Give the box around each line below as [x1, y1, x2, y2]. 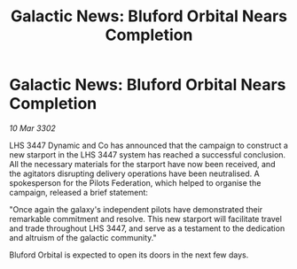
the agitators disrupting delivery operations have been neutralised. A [9, 168, 260, 179]
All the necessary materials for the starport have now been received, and [9, 158, 276, 169]
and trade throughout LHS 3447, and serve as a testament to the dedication [9, 223, 285, 234]
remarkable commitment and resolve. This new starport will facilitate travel [9, 213, 282, 224]
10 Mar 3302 [9, 122, 56, 134]
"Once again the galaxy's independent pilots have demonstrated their [9, 204, 263, 214]
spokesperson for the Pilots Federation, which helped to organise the [9, 177, 262, 188]
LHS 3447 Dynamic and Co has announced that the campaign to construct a [9, 140, 288, 150]
